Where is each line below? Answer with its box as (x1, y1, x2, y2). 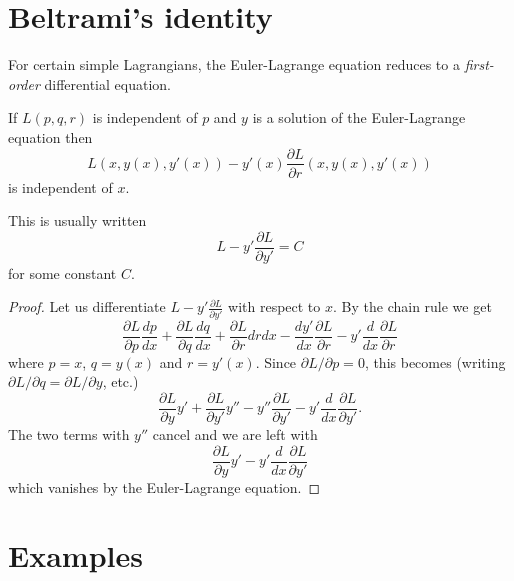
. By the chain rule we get (333, 296, 492, 317)
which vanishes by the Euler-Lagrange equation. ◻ (8, 476, 321, 497)
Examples (8, 535, 143, 576)
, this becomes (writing (364, 351, 506, 372)
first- (464, 54, 494, 75)
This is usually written (8, 210, 147, 231)
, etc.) (102, 371, 139, 392)
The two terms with (8, 424, 130, 445)
